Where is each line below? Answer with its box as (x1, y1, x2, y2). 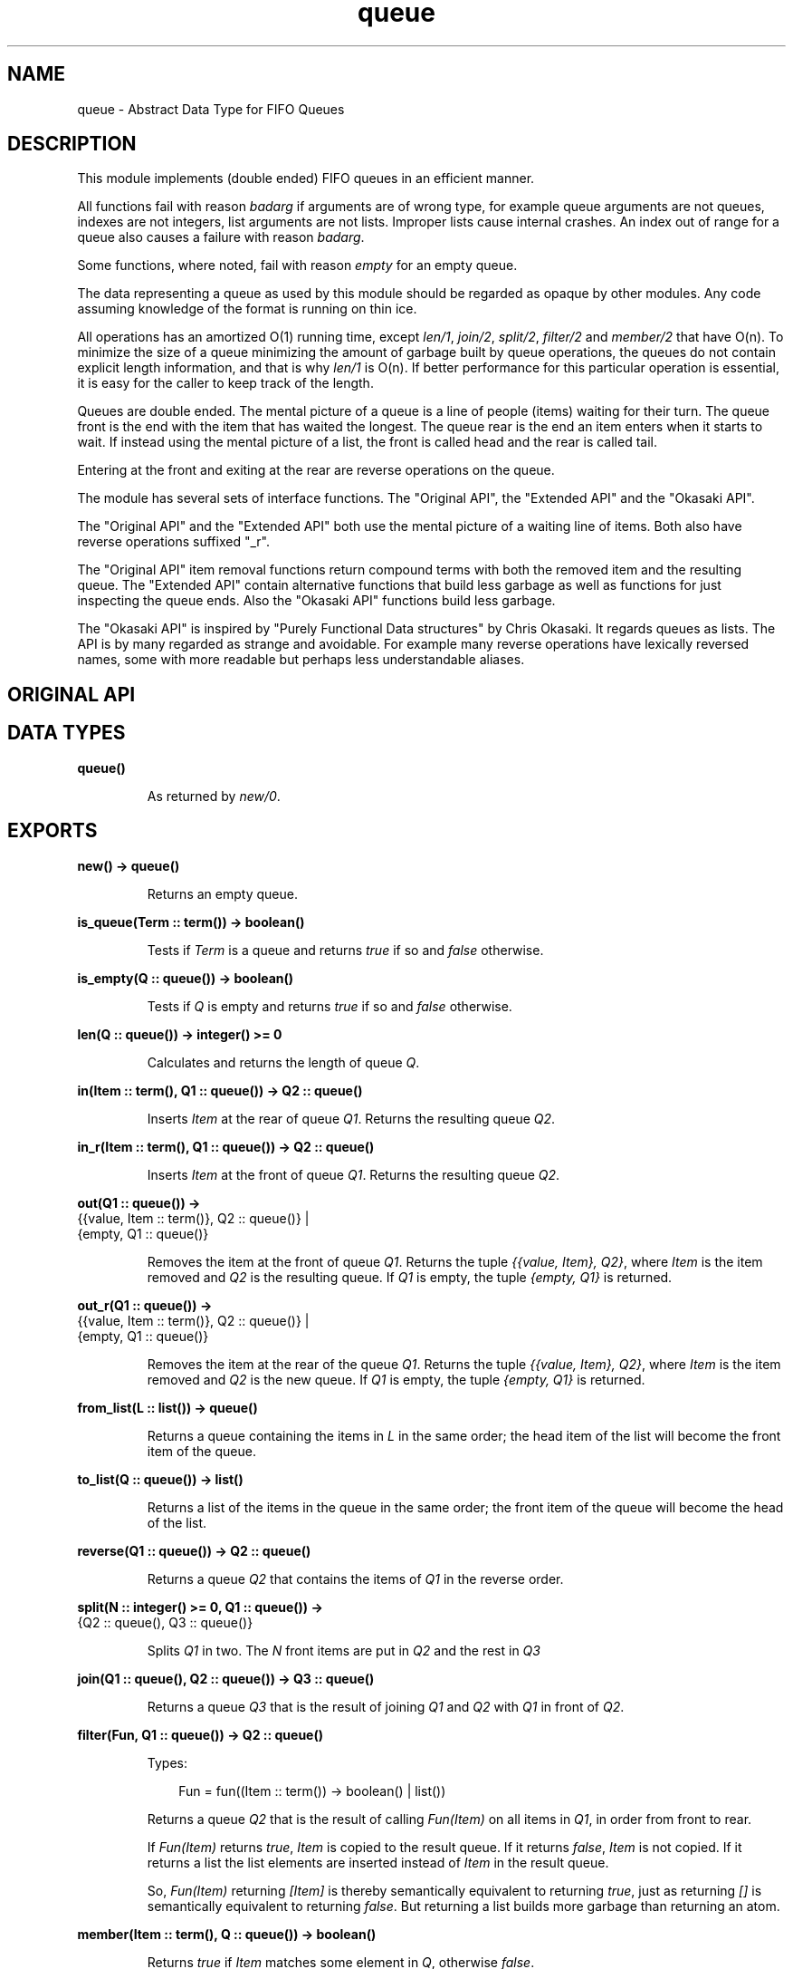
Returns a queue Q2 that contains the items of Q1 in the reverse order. (147, 1570, 564, 1587)
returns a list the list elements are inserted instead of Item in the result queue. (147, 1854, 609, 1870)
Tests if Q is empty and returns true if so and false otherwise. (147, 998, 512, 1014)
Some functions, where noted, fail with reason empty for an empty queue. (77, 257, 518, 274)
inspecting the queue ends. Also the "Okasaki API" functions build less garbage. (77, 593, 556, 609)
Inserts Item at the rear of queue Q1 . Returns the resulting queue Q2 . (147, 1110, 556, 1126)
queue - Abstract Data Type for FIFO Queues (77, 101, 345, 117)
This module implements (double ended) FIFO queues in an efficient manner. (77, 170, 535, 187)
